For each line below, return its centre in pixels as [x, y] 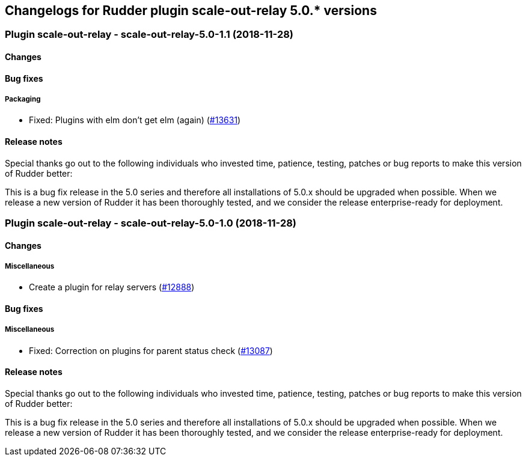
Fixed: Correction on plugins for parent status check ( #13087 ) [151, 350]
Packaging [23, 99]
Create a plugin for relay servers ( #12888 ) [112, 287]
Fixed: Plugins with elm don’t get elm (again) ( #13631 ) [135, 120]
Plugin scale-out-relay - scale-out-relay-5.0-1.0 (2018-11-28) [151, 223]
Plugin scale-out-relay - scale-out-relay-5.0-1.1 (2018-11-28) [149, 35]
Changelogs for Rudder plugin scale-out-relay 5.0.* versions [191, 11]
